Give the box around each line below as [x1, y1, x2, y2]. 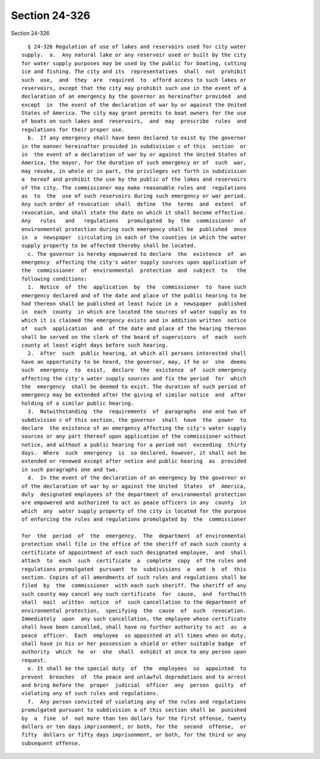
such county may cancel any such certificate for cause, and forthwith [21, 590, 247, 597]
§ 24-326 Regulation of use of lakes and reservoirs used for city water [27, 43, 247, 50]
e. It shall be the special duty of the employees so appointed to [27, 665, 247, 672]
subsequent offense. [21, 739, 81, 747]
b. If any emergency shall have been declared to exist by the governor [27, 134, 247, 142]
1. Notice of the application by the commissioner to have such [27, 284, 247, 290]
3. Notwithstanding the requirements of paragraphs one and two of [27, 408, 247, 415]
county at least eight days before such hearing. [21, 342, 169, 348]
